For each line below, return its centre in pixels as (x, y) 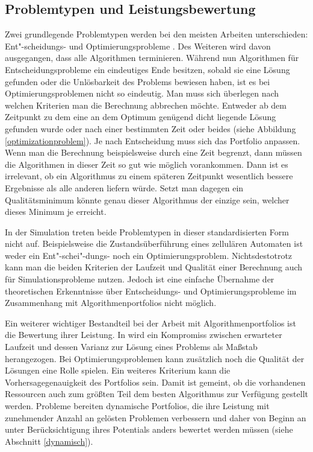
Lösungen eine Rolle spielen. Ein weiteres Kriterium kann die (118, 370)
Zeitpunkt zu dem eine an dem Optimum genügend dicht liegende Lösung (141, 117)
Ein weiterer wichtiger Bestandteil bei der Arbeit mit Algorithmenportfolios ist (150, 323)
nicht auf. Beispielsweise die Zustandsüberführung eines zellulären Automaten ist (154, 244)
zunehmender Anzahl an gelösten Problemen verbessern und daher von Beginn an (156, 417)
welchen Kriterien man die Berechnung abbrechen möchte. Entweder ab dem (146, 105)
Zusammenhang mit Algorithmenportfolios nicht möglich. (111, 303)
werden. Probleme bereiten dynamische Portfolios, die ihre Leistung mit (137, 406)
